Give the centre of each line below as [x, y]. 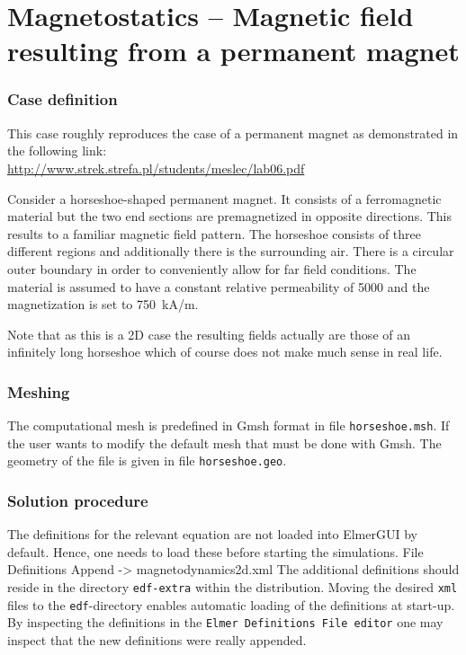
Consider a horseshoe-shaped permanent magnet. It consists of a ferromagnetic [224, 198]
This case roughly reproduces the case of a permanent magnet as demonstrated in [233, 133]
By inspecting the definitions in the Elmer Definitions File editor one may [225, 622]
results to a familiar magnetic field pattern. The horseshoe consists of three [214, 233]
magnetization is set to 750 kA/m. [103, 304]
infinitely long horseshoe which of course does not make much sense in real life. [225, 352]
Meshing [39, 391]
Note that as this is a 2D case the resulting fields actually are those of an [209, 334]
